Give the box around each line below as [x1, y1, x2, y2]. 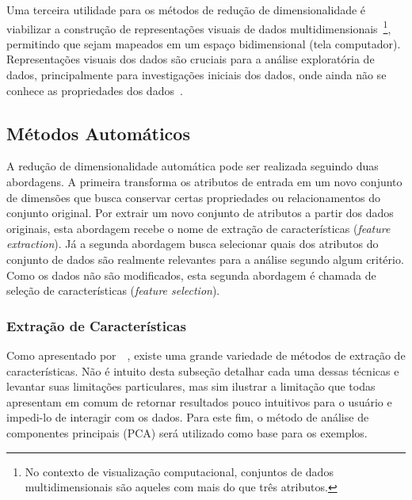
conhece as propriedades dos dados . [6, 82, 183, 98]
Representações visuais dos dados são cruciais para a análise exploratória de [6, 51, 375, 67]
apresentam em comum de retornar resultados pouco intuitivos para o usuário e [6, 393, 392, 410]
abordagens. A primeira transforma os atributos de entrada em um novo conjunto [6, 174, 402, 190]
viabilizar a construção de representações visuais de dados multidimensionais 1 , [6, 17, 391, 36]
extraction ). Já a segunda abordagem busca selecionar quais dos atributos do [6, 235, 379, 252]
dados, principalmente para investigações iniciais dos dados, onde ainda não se [6, 67, 387, 83]
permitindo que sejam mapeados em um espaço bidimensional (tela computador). [6, 35, 401, 52]
